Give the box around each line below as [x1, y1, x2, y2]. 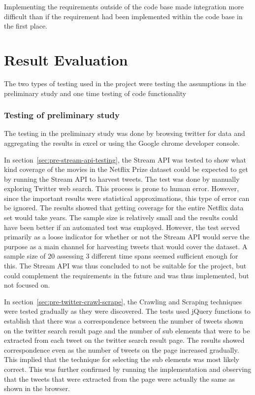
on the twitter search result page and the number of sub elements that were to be [4, 325, 250, 335]
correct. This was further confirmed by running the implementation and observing [4, 363, 252, 374]
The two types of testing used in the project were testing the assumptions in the [4, 78, 246, 88]
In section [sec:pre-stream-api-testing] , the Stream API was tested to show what [4, 154, 246, 165]
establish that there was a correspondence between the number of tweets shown [4, 316, 243, 326]
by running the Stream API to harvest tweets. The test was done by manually [4, 173, 240, 184]
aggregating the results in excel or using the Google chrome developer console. [4, 137, 240, 148]
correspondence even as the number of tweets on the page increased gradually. [4, 344, 239, 355]
